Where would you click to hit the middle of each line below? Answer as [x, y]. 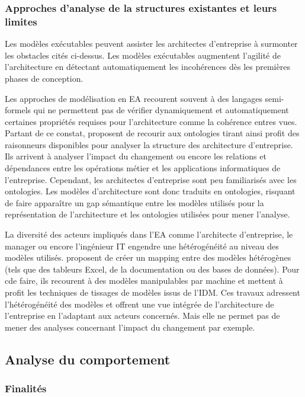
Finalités [26, 388]
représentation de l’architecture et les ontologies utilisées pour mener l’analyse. [147, 214]
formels [18, 110]
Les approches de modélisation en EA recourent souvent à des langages [134, 98]
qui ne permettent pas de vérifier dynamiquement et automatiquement [161, 110]
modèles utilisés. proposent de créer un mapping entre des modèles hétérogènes [148, 257]
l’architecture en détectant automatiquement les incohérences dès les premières [147, 67]
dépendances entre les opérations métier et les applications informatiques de [143, 168]
